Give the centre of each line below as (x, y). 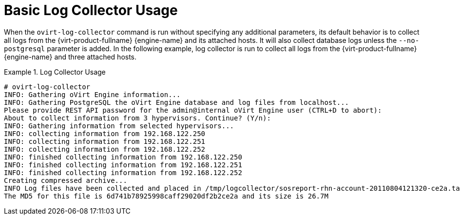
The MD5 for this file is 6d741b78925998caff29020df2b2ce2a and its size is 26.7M (166, 196)
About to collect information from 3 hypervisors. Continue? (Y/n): (137, 118)
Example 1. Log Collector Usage (55, 72)
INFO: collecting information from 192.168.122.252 (105, 149)
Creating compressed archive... (66, 180)
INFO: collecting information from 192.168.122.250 (105, 133)
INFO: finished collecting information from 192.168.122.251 (123, 165)
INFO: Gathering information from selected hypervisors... (119, 126)
